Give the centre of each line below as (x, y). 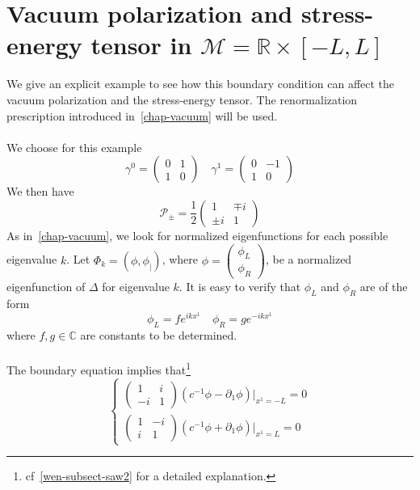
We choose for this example (74, 147)
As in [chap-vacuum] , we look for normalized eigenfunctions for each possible (197, 235)
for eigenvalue (136, 287)
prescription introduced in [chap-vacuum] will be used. (142, 115)
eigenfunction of (46, 287)
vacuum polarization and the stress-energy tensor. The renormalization (182, 99)
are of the (384, 287)
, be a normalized (309, 259)
